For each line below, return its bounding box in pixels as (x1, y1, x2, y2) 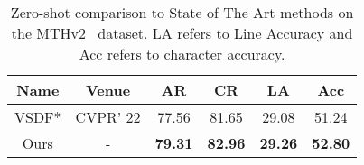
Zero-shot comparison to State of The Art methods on (10, 2, 354, 23)
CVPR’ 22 (75, 106, 141, 127)
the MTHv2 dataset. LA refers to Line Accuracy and (11, 23, 353, 43)
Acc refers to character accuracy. (79, 43, 285, 64)
